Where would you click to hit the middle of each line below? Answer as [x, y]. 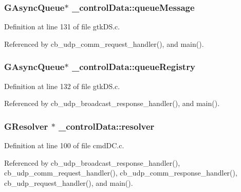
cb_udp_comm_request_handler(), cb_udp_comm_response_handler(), [121, 173]
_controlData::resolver [107, 126]
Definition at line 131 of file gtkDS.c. [62, 27]
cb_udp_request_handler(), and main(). [69, 182]
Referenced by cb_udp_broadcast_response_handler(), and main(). [112, 103]
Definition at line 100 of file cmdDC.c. [64, 145]
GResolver [26, 126]
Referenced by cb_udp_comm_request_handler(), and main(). [104, 43]
